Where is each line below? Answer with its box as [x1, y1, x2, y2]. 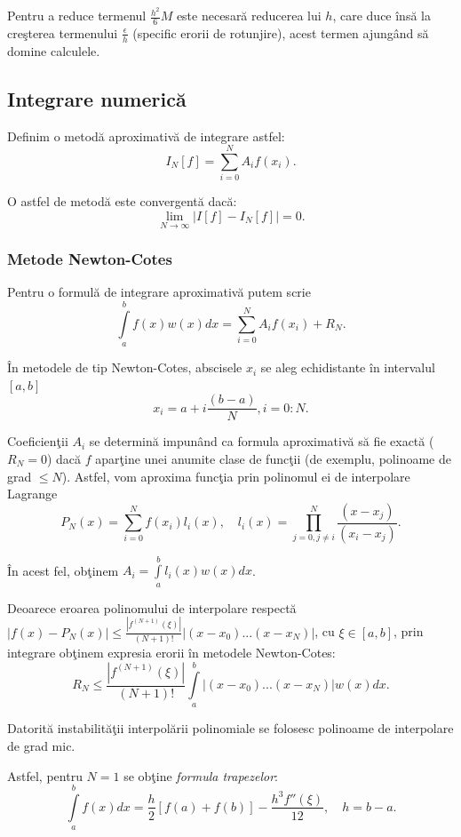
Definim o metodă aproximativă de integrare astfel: [7, 126, 285, 145]
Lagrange [7, 484, 58, 503]
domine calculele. [7, 41, 100, 60]
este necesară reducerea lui [176, 6, 322, 25]
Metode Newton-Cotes [7, 247, 172, 269]
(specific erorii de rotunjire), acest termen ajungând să [132, 23, 429, 42]
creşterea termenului [7, 23, 118, 42]
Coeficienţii [7, 432, 68, 450]
